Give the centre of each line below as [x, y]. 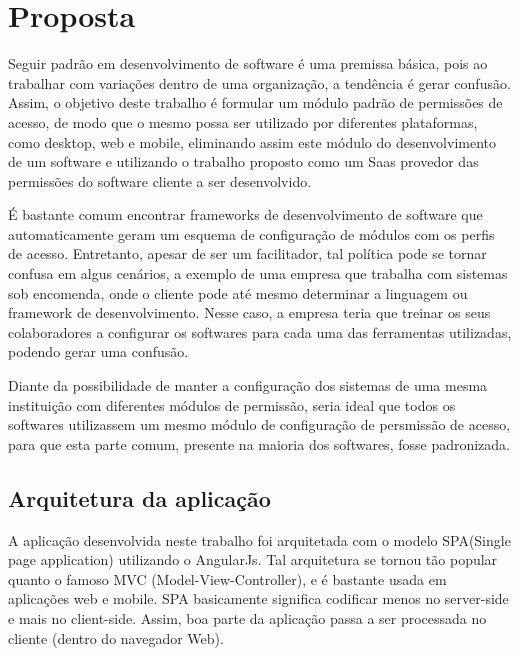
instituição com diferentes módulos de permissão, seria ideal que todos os [232, 404]
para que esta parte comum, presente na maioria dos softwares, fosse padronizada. [259, 443]
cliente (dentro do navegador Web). [116, 637]
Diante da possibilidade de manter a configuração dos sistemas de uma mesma [248, 385]
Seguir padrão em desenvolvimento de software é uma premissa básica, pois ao [248, 63]
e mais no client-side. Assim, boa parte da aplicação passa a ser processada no [247, 617]
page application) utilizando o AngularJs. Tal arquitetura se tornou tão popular [253, 559]
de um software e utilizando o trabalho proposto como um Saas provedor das [243, 161]
